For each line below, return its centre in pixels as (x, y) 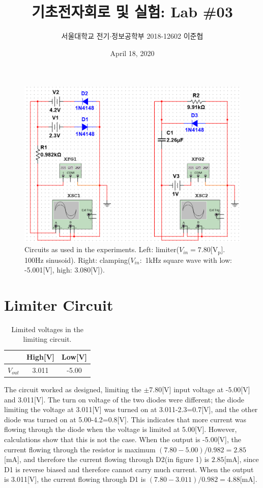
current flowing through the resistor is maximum (80, 449)
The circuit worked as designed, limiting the (73, 389)
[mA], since (241, 459)
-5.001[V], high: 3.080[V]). (65, 270)
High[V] (40, 357)
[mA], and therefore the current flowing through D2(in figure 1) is (107, 459)
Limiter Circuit (59, 304)
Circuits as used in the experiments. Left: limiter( (102, 249)
